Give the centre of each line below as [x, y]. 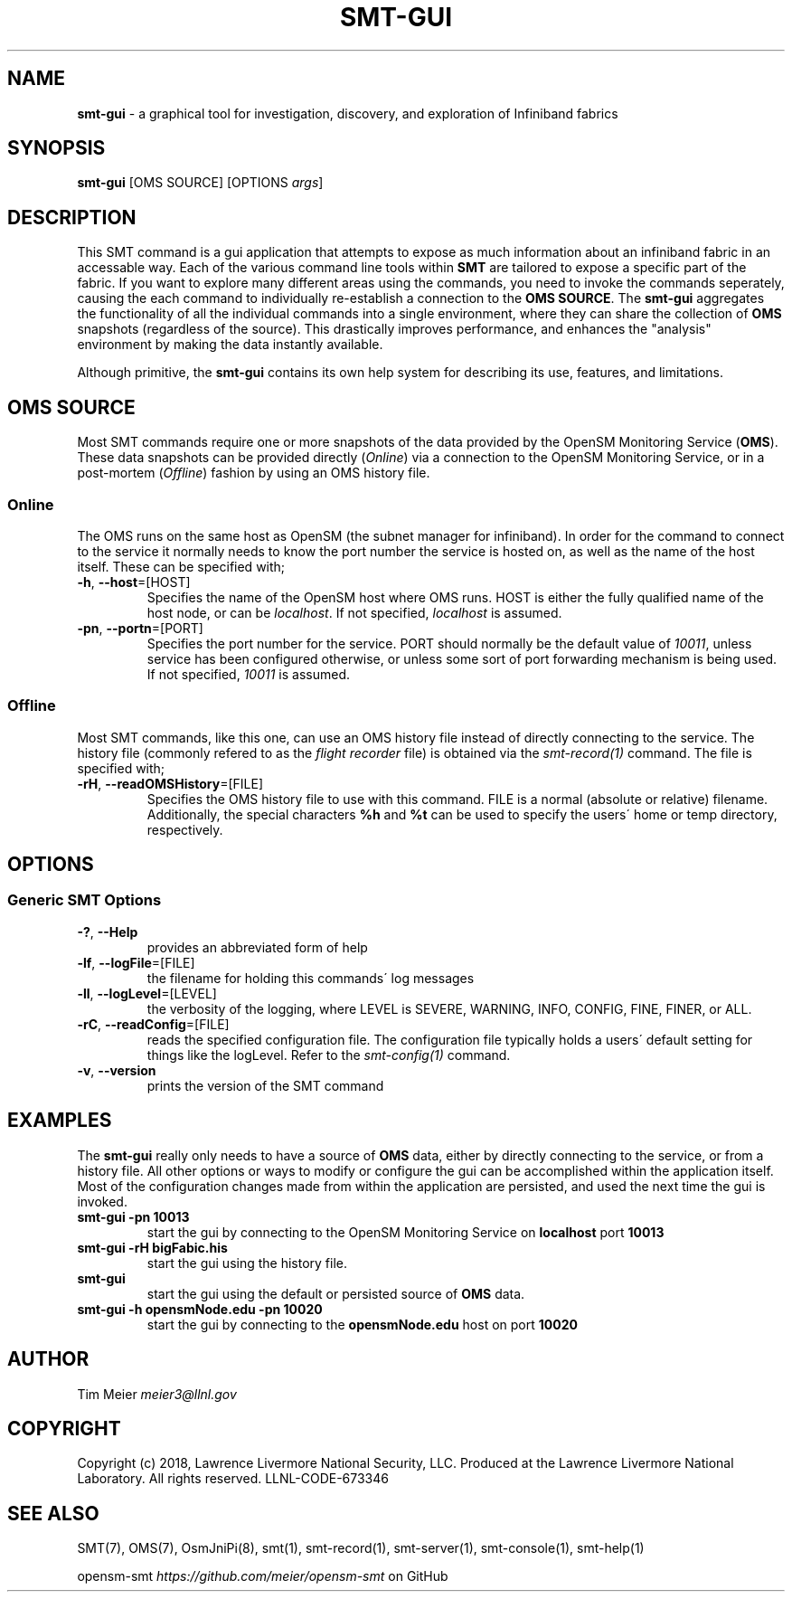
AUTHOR [48, 1359]
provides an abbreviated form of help [257, 947]
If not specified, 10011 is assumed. [249, 674]
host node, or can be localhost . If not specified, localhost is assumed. [354, 612]
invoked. [102, 1201]
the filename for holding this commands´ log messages [311, 978]
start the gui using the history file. [247, 1263]
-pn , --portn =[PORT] [140, 628]
